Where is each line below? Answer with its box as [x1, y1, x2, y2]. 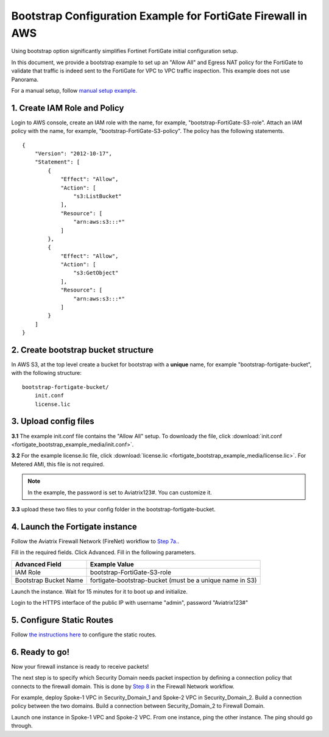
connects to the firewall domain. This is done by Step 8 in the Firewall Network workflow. [11, 683, 235, 690]
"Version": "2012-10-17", [34, 150, 113, 157]
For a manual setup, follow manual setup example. [11, 87, 137, 94]
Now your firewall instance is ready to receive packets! [11, 663, 149, 670]
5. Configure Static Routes [11, 614, 114, 625]
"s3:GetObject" [73, 269, 119, 277]
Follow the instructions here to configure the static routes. [11, 631, 157, 638]
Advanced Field [15, 560, 62, 568]
